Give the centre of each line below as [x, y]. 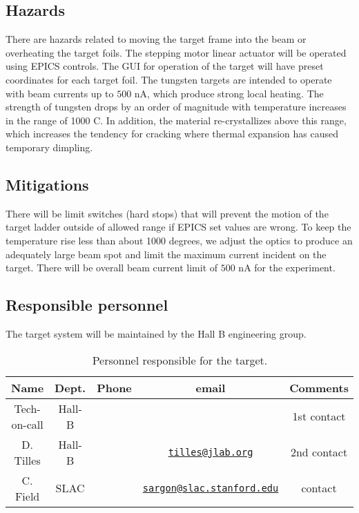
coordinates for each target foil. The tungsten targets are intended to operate [169, 79]
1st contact [319, 416]
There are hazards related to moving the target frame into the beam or [156, 39]
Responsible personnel [87, 305]
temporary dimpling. [49, 147]
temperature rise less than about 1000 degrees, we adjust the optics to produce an [179, 240]
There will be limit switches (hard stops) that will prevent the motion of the [167, 213]
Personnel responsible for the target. [180, 360]
